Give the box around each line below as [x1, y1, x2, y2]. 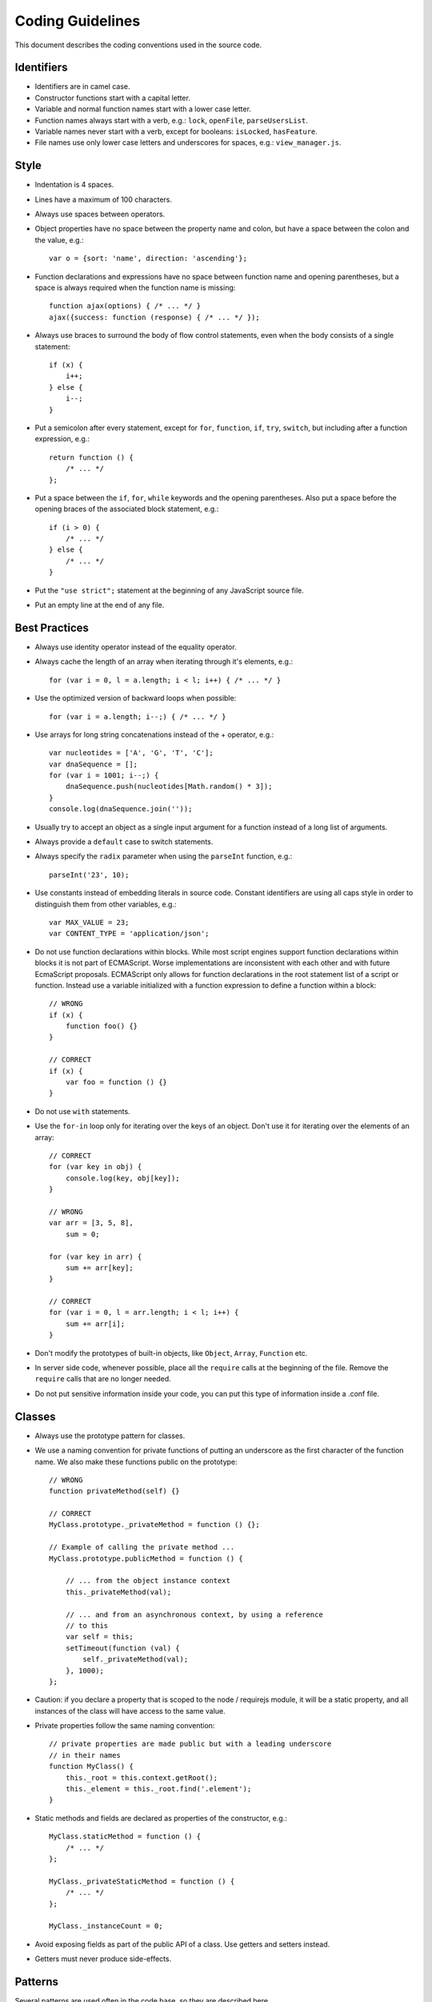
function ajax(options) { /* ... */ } [49, 301, 202, 311]
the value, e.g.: [34, 235, 84, 244]
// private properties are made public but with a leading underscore [49, 1739, 332, 1749]
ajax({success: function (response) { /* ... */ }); [49, 312, 260, 322]
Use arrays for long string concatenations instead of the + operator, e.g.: [34, 730, 274, 739]
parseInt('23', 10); [49, 870, 130, 879]
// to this [65, 1621, 109, 1630]
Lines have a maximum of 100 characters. [34, 195, 172, 204]
